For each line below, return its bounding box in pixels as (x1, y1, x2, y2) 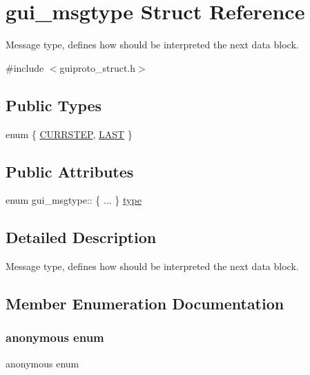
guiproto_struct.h (59, 60, 136, 75)
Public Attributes (6, 160, 134, 182)
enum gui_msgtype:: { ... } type (6, 193, 142, 207)
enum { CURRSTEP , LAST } (6, 126, 133, 141)
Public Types (6, 94, 102, 115)
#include (6, 60, 44, 75)
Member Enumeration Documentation (6, 293, 284, 314)
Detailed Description (6, 227, 157, 248)
